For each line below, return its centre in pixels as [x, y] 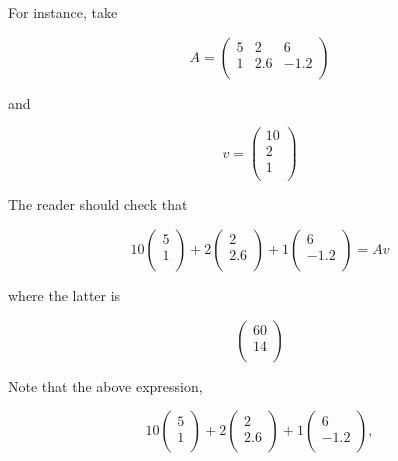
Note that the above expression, [105, 385]
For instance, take [63, 12]
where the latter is [64, 294]
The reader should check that [98, 204]
